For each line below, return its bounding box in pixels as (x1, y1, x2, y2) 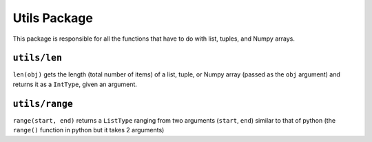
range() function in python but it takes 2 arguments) (12, 126, 165, 134)
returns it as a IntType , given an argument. (12, 80, 138, 88)
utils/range (12, 98, 74, 110)
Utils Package (12, 10, 93, 26)
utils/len (12, 52, 62, 63)
